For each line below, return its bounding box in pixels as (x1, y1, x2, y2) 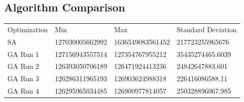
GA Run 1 (7, 49, 39, 59)
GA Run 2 (7, 61, 39, 71)
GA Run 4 (7, 86, 39, 96)
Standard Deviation (176, 24, 237, 34)
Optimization (7, 24, 48, 34)
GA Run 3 (7, 73, 39, 84)
